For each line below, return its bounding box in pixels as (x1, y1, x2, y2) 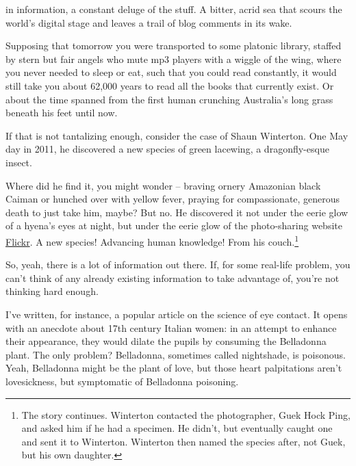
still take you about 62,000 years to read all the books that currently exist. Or (5, 78, 334, 92)
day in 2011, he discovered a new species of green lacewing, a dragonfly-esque (5, 142, 329, 156)
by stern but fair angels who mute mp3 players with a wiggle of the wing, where (5, 51, 342, 66)
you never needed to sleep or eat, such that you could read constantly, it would (5, 65, 337, 79)
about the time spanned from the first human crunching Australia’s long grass (5, 92, 333, 106)
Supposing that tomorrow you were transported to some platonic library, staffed (5, 38, 342, 53)
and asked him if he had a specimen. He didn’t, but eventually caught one (21, 421, 333, 435)
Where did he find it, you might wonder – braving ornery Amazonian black (5, 178, 321, 192)
